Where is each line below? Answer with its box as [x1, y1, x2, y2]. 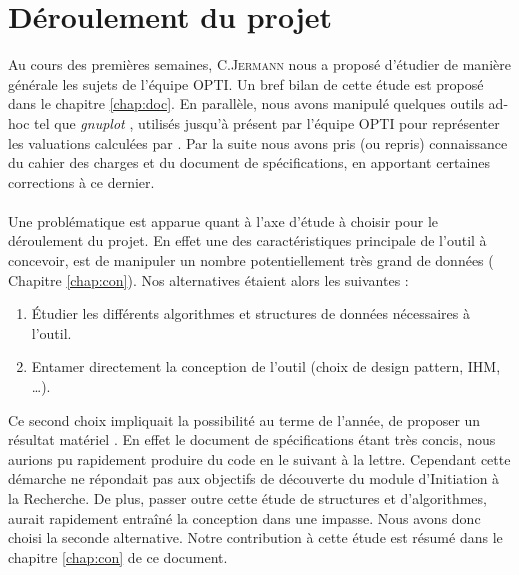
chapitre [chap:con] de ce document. [8, 546, 228, 567]
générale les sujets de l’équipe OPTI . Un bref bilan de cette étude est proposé [8, 73, 484, 94]
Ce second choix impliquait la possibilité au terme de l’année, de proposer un [8, 409, 481, 430]
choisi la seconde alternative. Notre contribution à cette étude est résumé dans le [8, 527, 503, 548]
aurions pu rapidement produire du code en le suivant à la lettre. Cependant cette [8, 448, 511, 469]
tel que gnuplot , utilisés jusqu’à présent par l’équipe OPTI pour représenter [34, 112, 500, 133]
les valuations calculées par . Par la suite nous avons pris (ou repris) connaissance [8, 132, 508, 153]
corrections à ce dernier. [8, 171, 155, 192]
